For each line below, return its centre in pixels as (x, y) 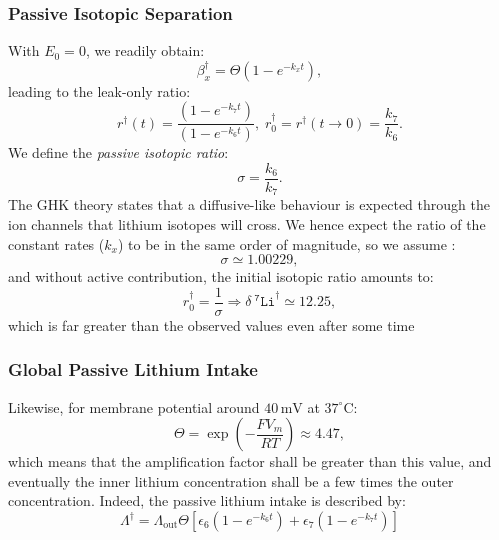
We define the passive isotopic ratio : (118, 152)
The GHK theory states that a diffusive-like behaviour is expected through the (249, 204)
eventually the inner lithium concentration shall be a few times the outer (231, 480)
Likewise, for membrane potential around (134, 406)
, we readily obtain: (145, 50)
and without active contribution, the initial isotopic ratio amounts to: (221, 276)
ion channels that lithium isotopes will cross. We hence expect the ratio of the (247, 223)
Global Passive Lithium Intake (133, 369)
